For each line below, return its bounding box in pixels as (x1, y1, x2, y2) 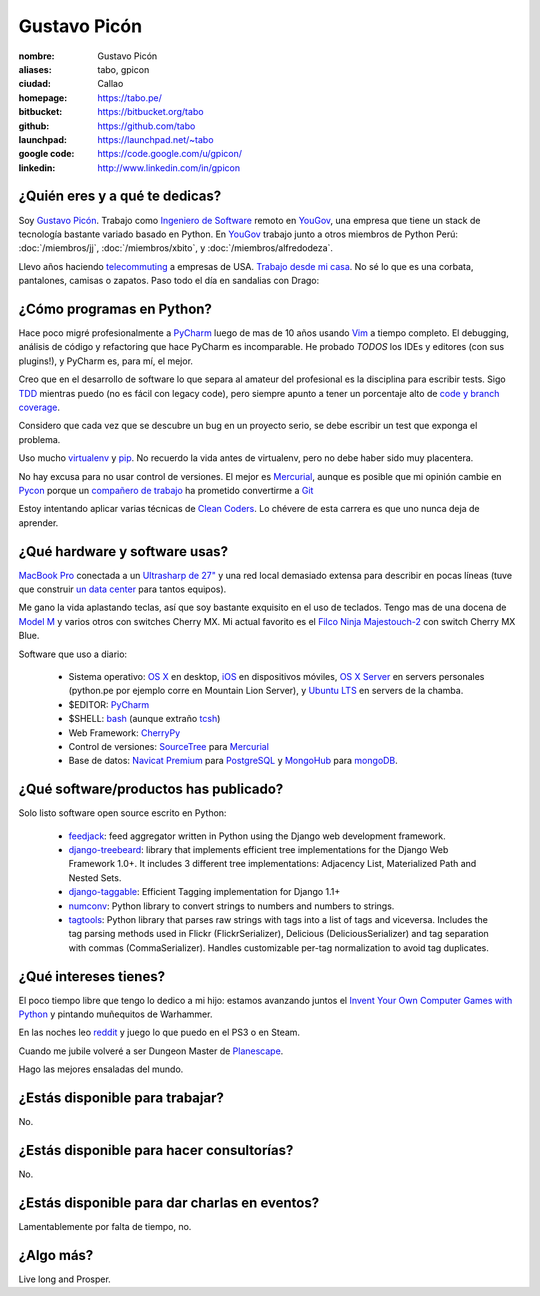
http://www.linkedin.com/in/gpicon (97, 161, 240, 174)
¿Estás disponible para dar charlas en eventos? (18, 1194, 320, 1211)
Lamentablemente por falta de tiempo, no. (18, 1220, 192, 1232)
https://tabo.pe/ (97, 91, 162, 104)
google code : (18, 148, 75, 160)
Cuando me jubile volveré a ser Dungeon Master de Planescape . (18, 1045, 284, 1057)
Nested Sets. (68, 871, 122, 884)
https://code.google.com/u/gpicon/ (97, 148, 243, 160)
